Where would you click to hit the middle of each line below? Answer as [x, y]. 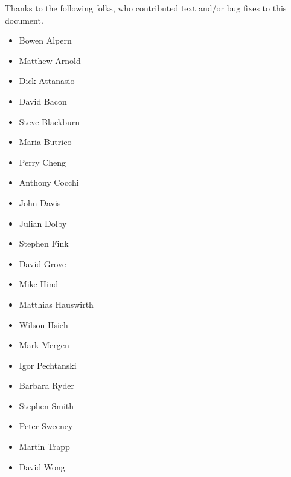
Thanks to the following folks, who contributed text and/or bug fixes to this [146, 8]
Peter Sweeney [46, 426]
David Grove [43, 263]
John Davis [40, 202]
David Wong [42, 466]
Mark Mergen [44, 345]
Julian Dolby [43, 223]
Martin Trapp [44, 446]
